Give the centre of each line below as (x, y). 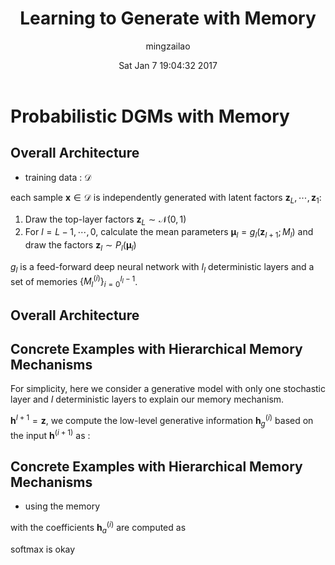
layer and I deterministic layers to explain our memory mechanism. (147, 399)
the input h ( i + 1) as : (50, 434)
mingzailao (168, 46)
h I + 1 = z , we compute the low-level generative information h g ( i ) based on (162, 421)
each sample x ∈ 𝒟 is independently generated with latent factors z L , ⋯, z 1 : (166, 198)
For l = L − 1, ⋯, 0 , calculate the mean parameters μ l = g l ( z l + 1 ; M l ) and (169, 233)
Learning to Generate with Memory (168, 18)
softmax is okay (43, 549)
